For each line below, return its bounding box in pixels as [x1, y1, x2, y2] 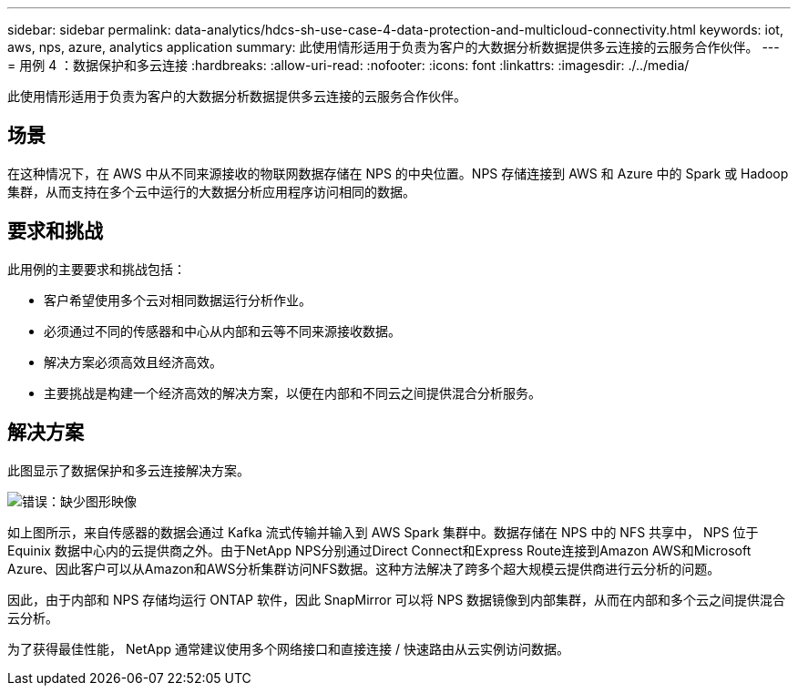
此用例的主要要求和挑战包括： [7, 260, 186, 277]
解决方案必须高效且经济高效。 [44, 353, 222, 370]
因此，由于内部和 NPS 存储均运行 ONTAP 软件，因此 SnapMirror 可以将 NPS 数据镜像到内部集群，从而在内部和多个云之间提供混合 [7, 591, 786, 607]
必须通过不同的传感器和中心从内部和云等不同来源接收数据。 [44, 322, 401, 339]
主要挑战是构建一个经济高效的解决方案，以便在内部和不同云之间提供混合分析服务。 [44, 384, 541, 401]
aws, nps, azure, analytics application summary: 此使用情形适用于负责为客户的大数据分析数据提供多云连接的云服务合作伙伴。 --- [7, 39, 780, 55]
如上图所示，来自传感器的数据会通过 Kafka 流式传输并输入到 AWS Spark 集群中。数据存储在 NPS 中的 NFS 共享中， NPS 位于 [7, 524, 759, 540]
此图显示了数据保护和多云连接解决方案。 [7, 462, 250, 478]
